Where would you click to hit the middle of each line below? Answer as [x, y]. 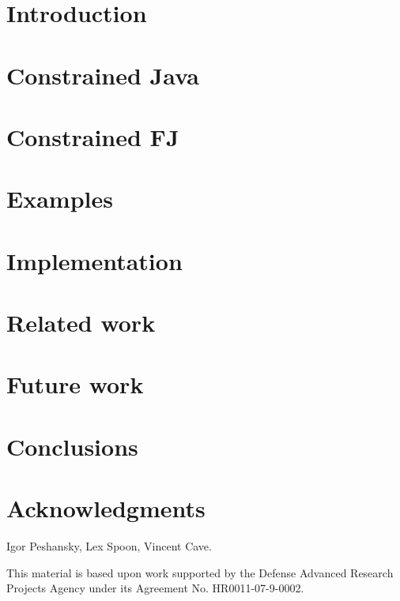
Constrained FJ [93, 136]
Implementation [94, 260]
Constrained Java [103, 75]
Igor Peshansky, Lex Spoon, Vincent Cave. [109, 546]
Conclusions [72, 446]
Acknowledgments [106, 508]
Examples [60, 199]
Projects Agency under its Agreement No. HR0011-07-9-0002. [155, 588]
